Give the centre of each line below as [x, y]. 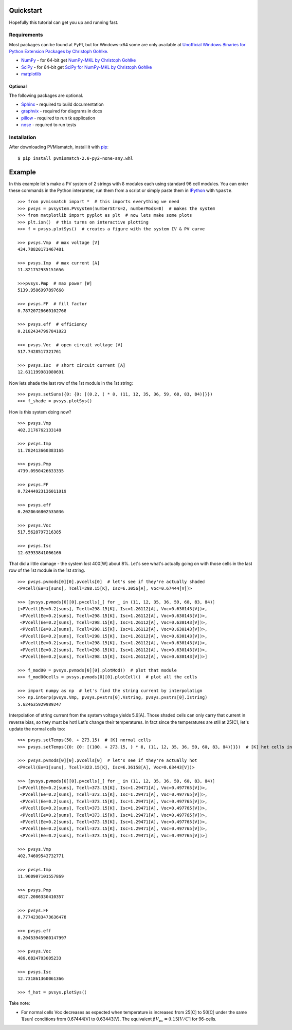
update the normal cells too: [37, 729]
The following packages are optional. [46, 95]
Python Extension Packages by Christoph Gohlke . [59, 52]
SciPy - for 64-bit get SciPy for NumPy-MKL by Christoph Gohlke [87, 67]
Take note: [19, 1003]
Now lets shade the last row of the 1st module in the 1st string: [71, 383]
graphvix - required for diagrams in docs [62, 111]
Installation [23, 137]
